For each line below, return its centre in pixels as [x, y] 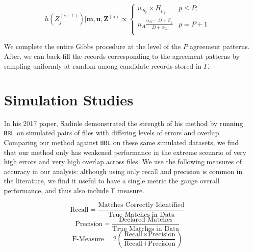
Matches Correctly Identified [141, 205]
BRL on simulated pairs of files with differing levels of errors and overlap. [113, 133]
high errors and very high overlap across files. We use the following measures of [123, 162]
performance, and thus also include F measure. [74, 190]
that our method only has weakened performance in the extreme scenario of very [125, 152]
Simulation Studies [69, 99]
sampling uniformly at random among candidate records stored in [103, 65]
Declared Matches [146, 219]
